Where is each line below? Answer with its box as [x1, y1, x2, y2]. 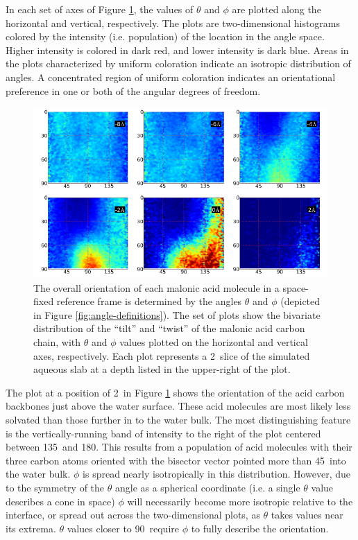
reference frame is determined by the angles [56, 294, 242, 308]
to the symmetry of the [6, 480, 105, 494]
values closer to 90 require [67, 521, 179, 535]
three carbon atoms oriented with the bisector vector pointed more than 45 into [6, 453, 346, 467]
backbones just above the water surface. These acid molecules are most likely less [6, 399, 351, 413]
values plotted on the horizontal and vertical [119, 335, 308, 349]
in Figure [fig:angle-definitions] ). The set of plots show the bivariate [33, 307, 321, 322]
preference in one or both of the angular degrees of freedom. [6, 83, 261, 98]
